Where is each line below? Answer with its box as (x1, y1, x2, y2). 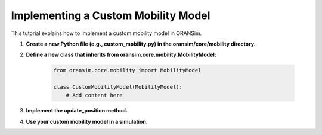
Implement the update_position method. (26, 107, 128, 114)
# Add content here (66, 92, 123, 99)
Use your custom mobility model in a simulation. (26, 118, 148, 125)
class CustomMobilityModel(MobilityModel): (53, 83, 183, 91)
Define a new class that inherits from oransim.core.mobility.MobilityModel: (26, 51, 217, 59)
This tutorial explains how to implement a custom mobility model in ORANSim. (11, 30, 202, 37)
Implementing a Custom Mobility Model (11, 9, 210, 22)
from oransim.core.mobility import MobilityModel (53, 67, 202, 74)
